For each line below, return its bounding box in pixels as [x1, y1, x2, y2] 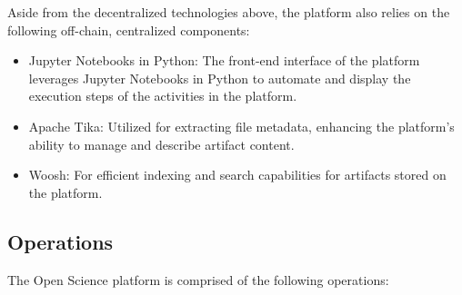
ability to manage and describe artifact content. [28, 134, 295, 153]
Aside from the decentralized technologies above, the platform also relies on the [7, 3, 450, 21]
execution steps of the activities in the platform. [28, 86, 297, 105]
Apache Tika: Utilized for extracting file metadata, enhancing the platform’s [28, 116, 455, 135]
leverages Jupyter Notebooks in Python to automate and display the [28, 68, 411, 87]
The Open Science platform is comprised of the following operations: [7, 270, 389, 289]
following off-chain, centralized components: [7, 20, 250, 39]
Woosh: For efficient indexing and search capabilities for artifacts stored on [28, 165, 447, 184]
